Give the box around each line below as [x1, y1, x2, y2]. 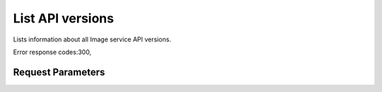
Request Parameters [13, 66, 105, 78]
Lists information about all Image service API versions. [13, 35, 171, 44]
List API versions [13, 11, 115, 26]
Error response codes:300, [13, 48, 92, 56]
